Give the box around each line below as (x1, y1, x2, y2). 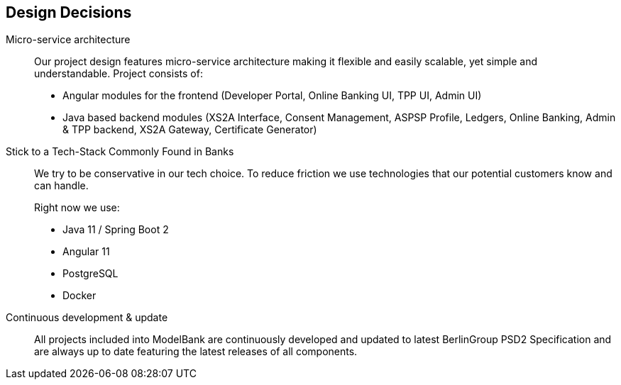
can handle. (34, 179, 89, 192)
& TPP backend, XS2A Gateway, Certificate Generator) (62, 123, 317, 136)
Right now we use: (34, 201, 120, 214)
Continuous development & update (6, 311, 168, 324)
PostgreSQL (62, 267, 119, 280)
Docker (62, 289, 97, 302)
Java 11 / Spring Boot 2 (62, 223, 169, 236)
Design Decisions (6, 4, 132, 21)
